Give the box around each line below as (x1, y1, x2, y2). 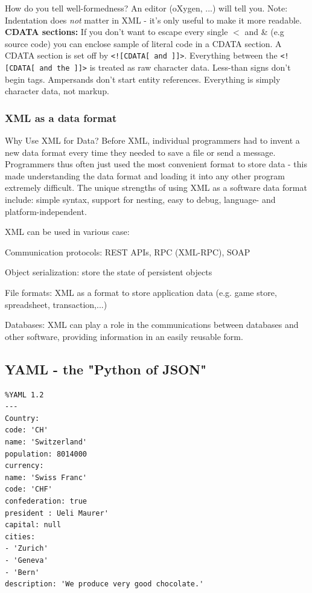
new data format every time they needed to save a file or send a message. (5, 146, 276, 158)
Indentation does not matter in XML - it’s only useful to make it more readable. (5, 13, 302, 26)
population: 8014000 (5, 449, 88, 458)
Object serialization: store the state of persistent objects (5, 266, 212, 278)
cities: (5, 532, 36, 541)
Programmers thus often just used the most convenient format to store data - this (5, 158, 308, 170)
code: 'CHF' (5, 485, 53, 494)
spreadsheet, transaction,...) (5, 298, 107, 310)
